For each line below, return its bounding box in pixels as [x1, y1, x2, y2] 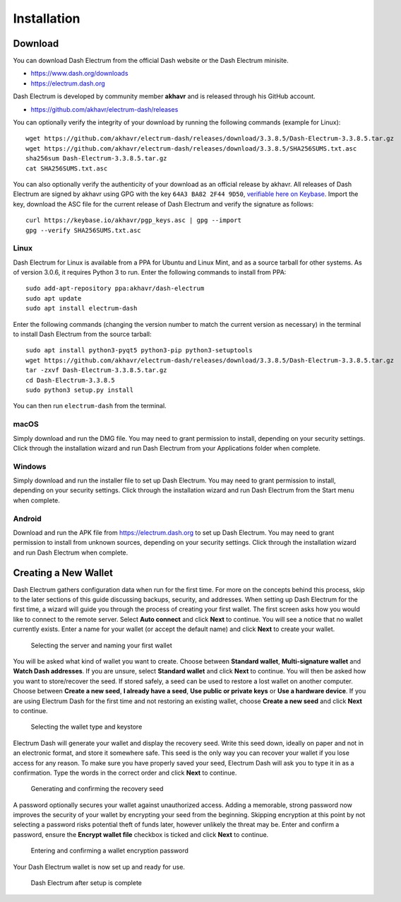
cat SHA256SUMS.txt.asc [25, 164, 108, 173]
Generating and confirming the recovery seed [30, 785, 164, 793]
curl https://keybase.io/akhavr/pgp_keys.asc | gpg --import [25, 216, 241, 224]
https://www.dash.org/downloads [30, 69, 128, 78]
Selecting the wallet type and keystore [30, 722, 143, 732]
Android [13, 514, 42, 524]
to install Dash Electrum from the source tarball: [13, 330, 152, 339]
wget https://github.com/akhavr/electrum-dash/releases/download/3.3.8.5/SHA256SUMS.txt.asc [25, 144, 357, 152]
